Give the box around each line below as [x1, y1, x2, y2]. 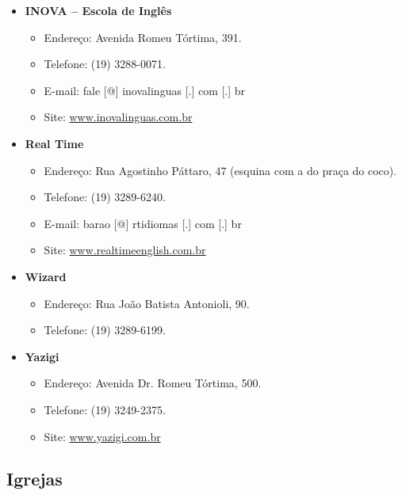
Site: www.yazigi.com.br [44, 428, 161, 444]
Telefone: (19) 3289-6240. [44, 188, 166, 205]
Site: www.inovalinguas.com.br [44, 109, 193, 125]
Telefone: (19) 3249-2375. [44, 401, 166, 417]
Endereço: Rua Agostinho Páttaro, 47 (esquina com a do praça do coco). [44, 162, 397, 178]
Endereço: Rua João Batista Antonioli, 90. [44, 295, 250, 311]
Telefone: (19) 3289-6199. [44, 322, 166, 338]
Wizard [25, 268, 67, 284]
